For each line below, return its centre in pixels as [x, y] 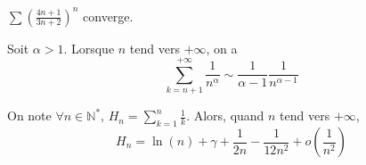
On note [29, 115]
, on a [222, 48]
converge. [108, 16]
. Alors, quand [225, 115]
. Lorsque [89, 48]
